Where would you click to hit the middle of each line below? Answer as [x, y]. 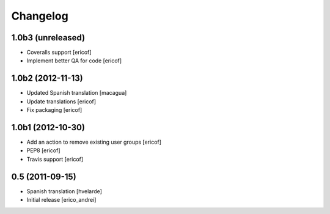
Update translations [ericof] [61, 101]
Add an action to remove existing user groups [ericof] [94, 142]
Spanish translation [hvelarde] [64, 191]
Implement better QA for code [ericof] [74, 61]
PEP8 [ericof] [43, 150]
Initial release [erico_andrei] [61, 200]
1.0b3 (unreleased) [48, 38]
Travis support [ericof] [55, 159]
